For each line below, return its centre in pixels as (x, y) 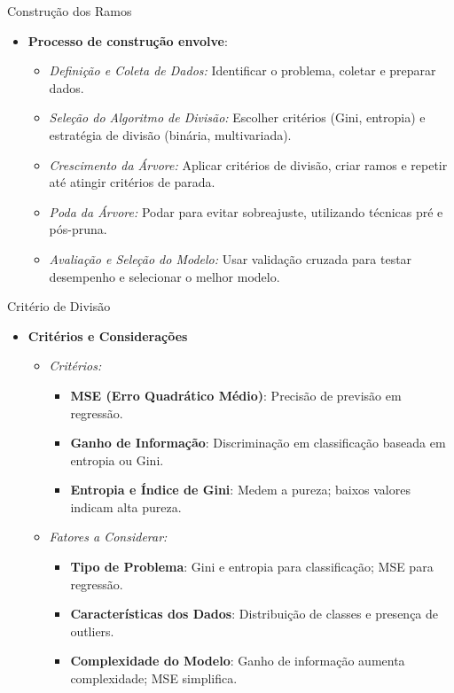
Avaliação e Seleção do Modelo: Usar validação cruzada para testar (231, 258)
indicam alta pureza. (126, 506)
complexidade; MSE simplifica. (154, 678)
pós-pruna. (78, 229)
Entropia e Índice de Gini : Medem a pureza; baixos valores (240, 490)
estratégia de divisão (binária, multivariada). (170, 134)
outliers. (92, 631)
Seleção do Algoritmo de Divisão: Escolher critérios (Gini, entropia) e (237, 117)
